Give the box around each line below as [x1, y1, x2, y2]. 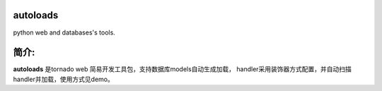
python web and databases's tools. [13, 28, 116, 37]
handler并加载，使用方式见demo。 [13, 75, 115, 83]
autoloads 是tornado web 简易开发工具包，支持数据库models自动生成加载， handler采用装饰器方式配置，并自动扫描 [13, 65, 352, 73]
